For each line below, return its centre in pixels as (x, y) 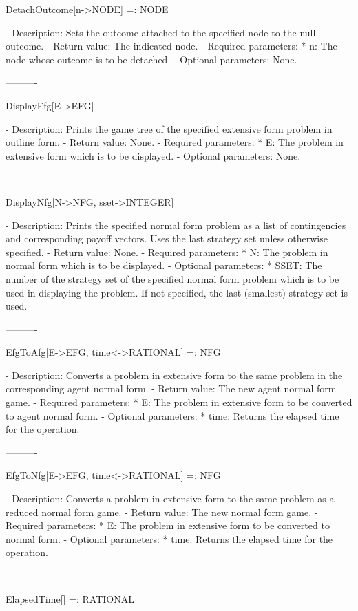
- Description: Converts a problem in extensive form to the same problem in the (174, 375)
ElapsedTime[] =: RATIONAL (70, 598)
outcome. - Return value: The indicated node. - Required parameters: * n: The (171, 46)
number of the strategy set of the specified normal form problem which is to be (172, 278)
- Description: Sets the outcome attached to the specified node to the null (161, 32)
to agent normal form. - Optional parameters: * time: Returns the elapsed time (172, 415)
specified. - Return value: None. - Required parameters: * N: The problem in (167, 251)
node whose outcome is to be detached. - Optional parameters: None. (151, 59)
